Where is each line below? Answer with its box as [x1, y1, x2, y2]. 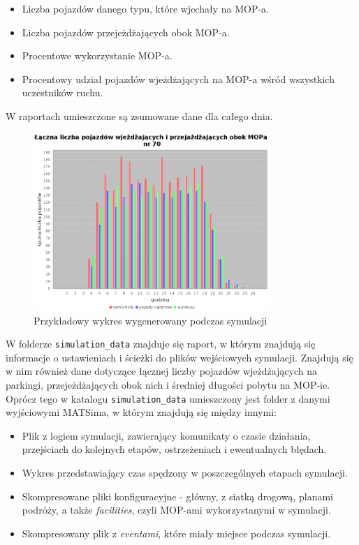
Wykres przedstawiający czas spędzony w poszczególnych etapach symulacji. [22, 465, 348, 480]
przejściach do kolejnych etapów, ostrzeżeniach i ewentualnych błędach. [22, 442, 327, 456]
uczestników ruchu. [22, 85, 103, 100]
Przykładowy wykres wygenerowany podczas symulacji [34, 313, 268, 327]
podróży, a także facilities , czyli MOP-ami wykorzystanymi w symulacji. [22, 502, 331, 517]
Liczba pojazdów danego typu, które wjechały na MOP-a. [22, 1, 270, 15]
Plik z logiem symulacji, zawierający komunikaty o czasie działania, [22, 428, 311, 442]
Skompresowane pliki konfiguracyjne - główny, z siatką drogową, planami [22, 488, 334, 503]
